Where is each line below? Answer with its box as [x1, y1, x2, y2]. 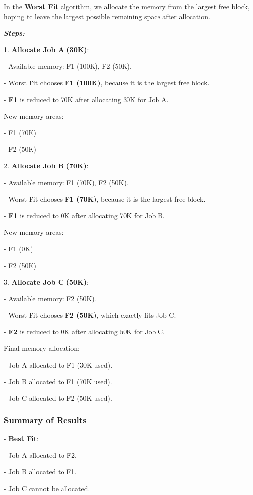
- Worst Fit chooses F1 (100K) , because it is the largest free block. [4, 77, 210, 87]
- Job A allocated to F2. [4, 450, 77, 460]
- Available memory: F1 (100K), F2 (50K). [4, 61, 132, 71]
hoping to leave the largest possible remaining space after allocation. [4, 11, 210, 21]
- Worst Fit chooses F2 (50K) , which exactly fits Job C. [4, 310, 176, 320]
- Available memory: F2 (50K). [4, 293, 96, 303]
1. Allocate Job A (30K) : [4, 44, 89, 54]
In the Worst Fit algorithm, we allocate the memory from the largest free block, [4, 1, 250, 11]
